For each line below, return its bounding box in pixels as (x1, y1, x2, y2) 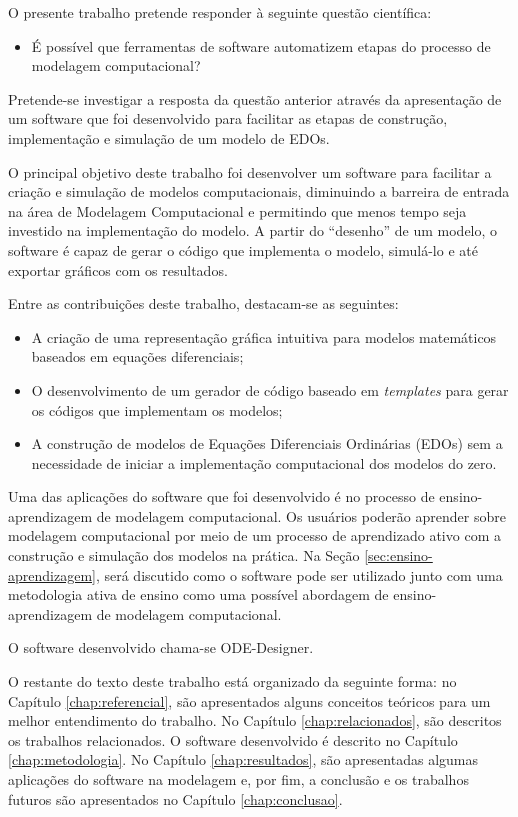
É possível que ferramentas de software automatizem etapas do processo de (31, 35, 491, 56)
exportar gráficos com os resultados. (8, 259, 228, 280)
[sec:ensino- (364, 545, 433, 566)
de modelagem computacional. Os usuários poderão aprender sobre (96, 505, 506, 526)
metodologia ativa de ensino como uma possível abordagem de (8, 584, 389, 605)
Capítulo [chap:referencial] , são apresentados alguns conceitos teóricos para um (8, 690, 491, 711)
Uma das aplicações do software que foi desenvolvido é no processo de (8, 486, 435, 507)
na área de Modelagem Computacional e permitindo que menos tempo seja (8, 200, 467, 221)
